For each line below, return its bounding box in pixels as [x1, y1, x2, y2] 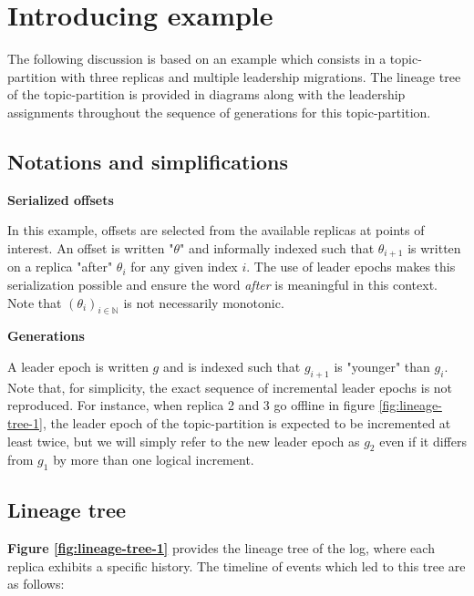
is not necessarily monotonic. [123, 293, 284, 312]
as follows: [7, 574, 65, 593]
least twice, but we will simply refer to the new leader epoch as [7, 431, 360, 450]
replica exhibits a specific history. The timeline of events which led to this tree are [7, 556, 466, 575]
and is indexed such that [162, 356, 301, 375]
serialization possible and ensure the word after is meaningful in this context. [7, 274, 438, 293]
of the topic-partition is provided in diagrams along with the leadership [7, 85, 406, 104]
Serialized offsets [7, 190, 114, 209]
